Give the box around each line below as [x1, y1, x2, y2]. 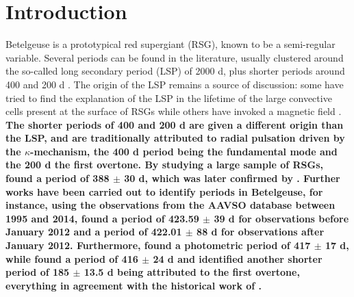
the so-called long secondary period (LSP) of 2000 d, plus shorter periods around [5, 64, 345, 78]
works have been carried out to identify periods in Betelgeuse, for [5, 184, 323, 198]
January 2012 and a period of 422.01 [5, 224, 182, 239]
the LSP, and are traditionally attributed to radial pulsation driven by [5, 131, 345, 145]
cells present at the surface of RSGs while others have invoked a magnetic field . [5, 104, 342, 118]
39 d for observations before [214, 211, 349, 225]
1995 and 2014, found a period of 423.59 [5, 211, 199, 225]
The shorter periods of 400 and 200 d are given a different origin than [5, 117, 344, 131]
